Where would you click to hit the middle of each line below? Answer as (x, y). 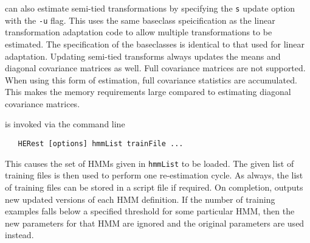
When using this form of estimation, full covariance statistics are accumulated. (151, 79)
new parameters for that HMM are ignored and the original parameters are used (155, 223)
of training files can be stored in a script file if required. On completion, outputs (154, 187)
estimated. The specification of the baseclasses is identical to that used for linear (155, 44)
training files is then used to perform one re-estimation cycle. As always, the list (154, 175)
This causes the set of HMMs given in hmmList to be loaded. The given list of (150, 163)
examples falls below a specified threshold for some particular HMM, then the (150, 211)
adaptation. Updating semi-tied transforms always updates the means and (143, 56)
